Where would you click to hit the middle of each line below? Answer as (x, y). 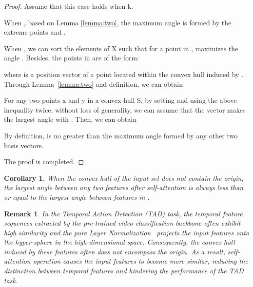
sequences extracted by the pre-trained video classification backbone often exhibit (122, 223)
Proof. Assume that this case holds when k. (69, 6)
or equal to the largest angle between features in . (77, 197)
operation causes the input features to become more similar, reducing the (140, 261)
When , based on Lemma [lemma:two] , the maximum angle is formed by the (118, 22)
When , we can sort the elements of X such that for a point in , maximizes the (121, 48)
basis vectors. (24, 145)
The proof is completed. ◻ (44, 162)
